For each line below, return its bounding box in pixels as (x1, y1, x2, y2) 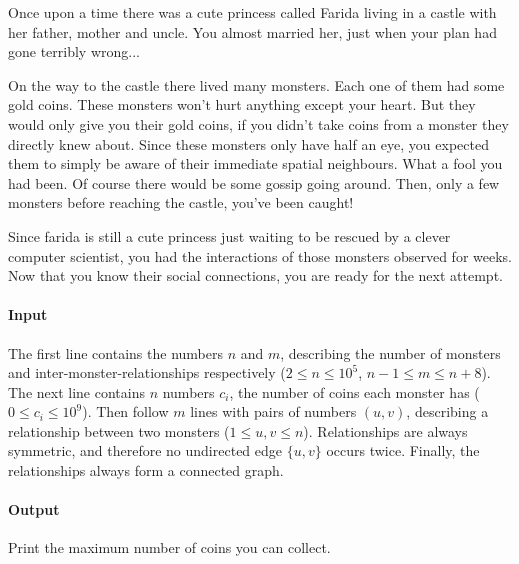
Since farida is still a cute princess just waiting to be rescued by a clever (8, 225, 451, 246)
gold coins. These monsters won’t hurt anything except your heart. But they (8, 94, 476, 115)
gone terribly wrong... (8, 41, 140, 62)
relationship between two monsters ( (8, 420, 230, 441)
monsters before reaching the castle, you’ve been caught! (8, 192, 354, 213)
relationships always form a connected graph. (8, 460, 284, 481)
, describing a (406, 401, 489, 422)
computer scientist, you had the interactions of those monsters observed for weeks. (8, 245, 512, 266)
